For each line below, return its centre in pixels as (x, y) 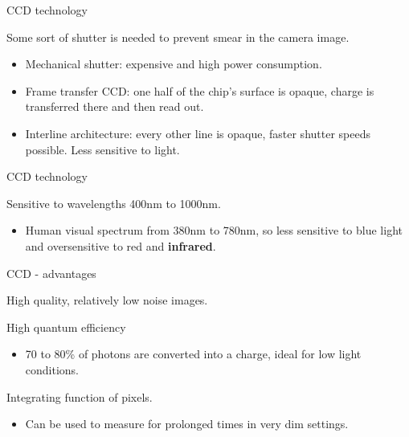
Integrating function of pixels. (80, 396)
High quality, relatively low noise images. (107, 300)
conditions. (52, 369)
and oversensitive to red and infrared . (121, 245)
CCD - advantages (51, 273)
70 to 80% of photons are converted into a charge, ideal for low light (193, 354)
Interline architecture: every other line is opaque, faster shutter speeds (198, 133)
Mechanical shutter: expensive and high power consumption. (174, 64)
